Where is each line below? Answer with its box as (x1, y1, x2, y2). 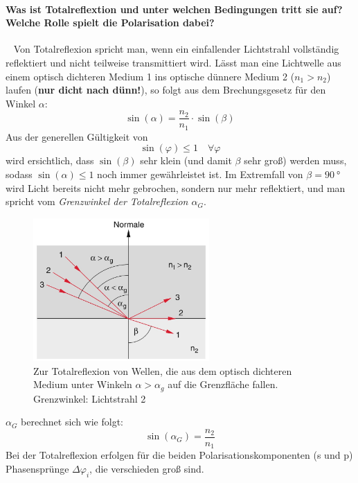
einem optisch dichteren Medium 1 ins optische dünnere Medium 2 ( (6, 69, 295, 83)
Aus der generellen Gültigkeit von (6, 129, 148, 143)
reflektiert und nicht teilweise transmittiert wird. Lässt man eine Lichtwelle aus (6, 55, 341, 69)
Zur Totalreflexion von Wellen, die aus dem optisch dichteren (33, 363, 292, 378)
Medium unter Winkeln (33, 377, 132, 392)
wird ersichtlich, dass (6, 153, 94, 168)
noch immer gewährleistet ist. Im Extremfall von (97, 167, 303, 182)
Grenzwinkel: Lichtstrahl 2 (33, 391, 146, 405)
